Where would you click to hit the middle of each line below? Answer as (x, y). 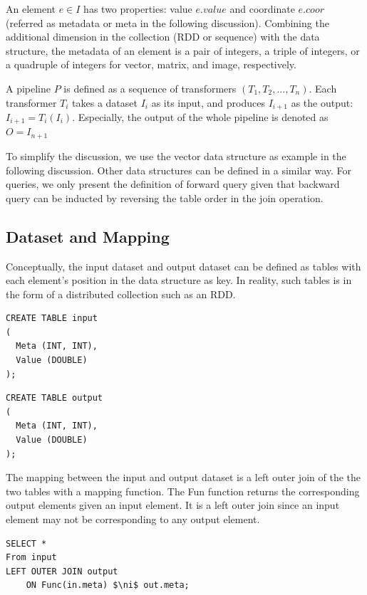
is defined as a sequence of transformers (150, 88)
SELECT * (26, 543)
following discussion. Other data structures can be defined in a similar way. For (179, 170)
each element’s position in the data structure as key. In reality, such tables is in (179, 280)
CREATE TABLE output (55, 398)
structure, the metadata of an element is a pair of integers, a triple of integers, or (183, 50)
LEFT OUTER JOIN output (62, 571)
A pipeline (29, 88)
